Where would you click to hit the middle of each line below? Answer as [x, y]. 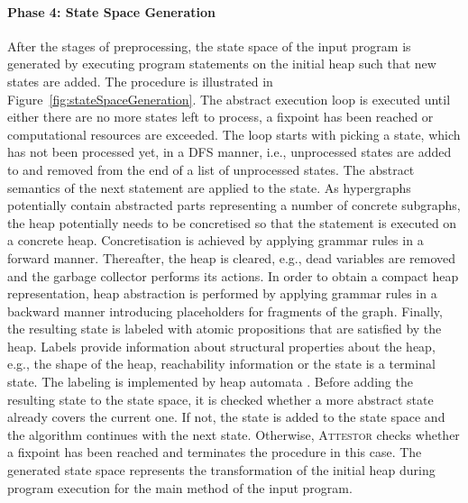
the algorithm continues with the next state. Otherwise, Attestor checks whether [234, 434]
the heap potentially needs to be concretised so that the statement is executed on [232, 222]
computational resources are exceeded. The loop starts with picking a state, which [234, 134]
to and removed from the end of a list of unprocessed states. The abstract [211, 169]
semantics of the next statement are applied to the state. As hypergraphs [209, 187]
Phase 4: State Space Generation [111, 11]
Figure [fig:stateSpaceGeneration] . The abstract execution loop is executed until [229, 99]
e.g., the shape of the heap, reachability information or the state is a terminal [221, 364]
